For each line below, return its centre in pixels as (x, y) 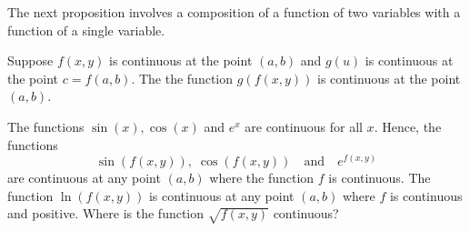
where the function (262, 178)
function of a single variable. (86, 30)
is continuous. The (380, 178)
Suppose (30, 60)
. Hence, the (408, 126)
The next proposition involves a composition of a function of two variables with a (234, 12)
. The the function (182, 78)
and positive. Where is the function (106, 213)
